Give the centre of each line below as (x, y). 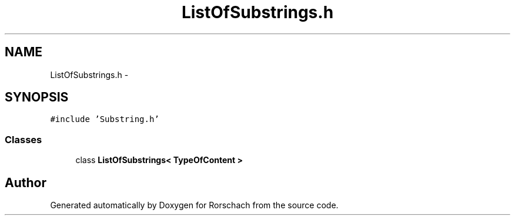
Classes (24, 139)
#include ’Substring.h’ (105, 119)
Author (26, 182)
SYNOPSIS (37, 97)
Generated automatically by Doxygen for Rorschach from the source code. (194, 205)
